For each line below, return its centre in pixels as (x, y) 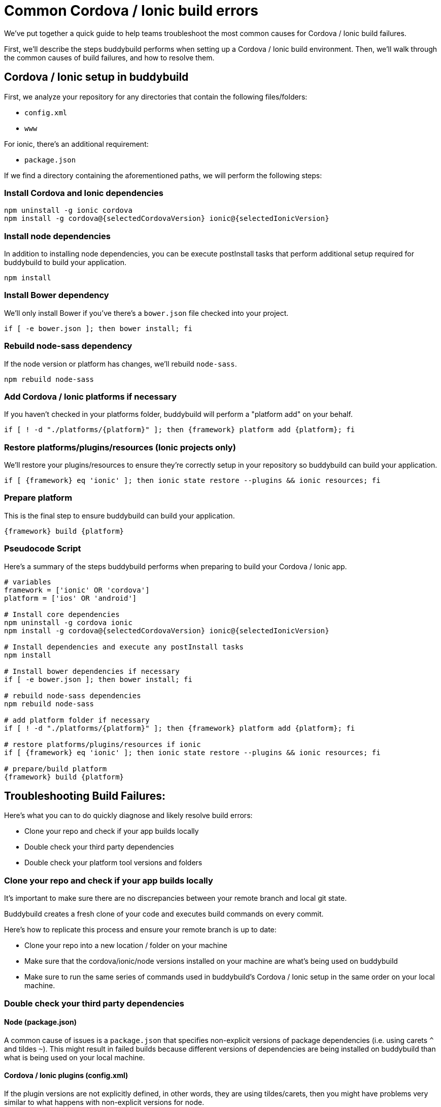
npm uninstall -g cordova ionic (68, 622)
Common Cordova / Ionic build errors (131, 11)
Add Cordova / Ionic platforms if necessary (91, 396)
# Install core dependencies (62, 614)
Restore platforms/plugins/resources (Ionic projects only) (120, 447)
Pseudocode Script (43, 549)
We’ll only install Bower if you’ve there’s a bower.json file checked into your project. (146, 313)
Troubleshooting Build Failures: (85, 796)
